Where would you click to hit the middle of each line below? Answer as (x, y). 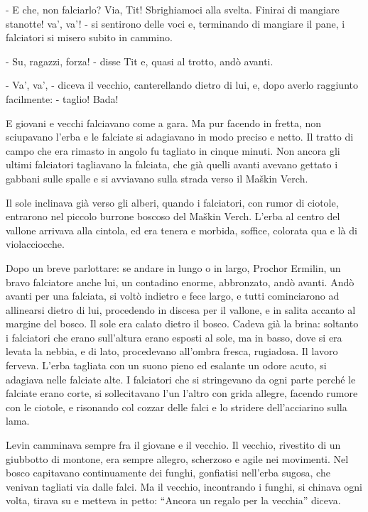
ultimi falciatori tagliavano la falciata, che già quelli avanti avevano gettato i (172, 164)
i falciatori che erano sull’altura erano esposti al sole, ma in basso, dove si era (174, 337)
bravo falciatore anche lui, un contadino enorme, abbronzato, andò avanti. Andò (180, 282)
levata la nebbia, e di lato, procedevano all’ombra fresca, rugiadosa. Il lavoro (172, 351)
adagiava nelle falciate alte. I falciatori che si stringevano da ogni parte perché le (181, 379)
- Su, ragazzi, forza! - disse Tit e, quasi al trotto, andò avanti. (140, 61)
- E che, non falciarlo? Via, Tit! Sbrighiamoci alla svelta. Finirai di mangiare (173, 9)
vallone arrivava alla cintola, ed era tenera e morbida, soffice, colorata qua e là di (182, 230)
